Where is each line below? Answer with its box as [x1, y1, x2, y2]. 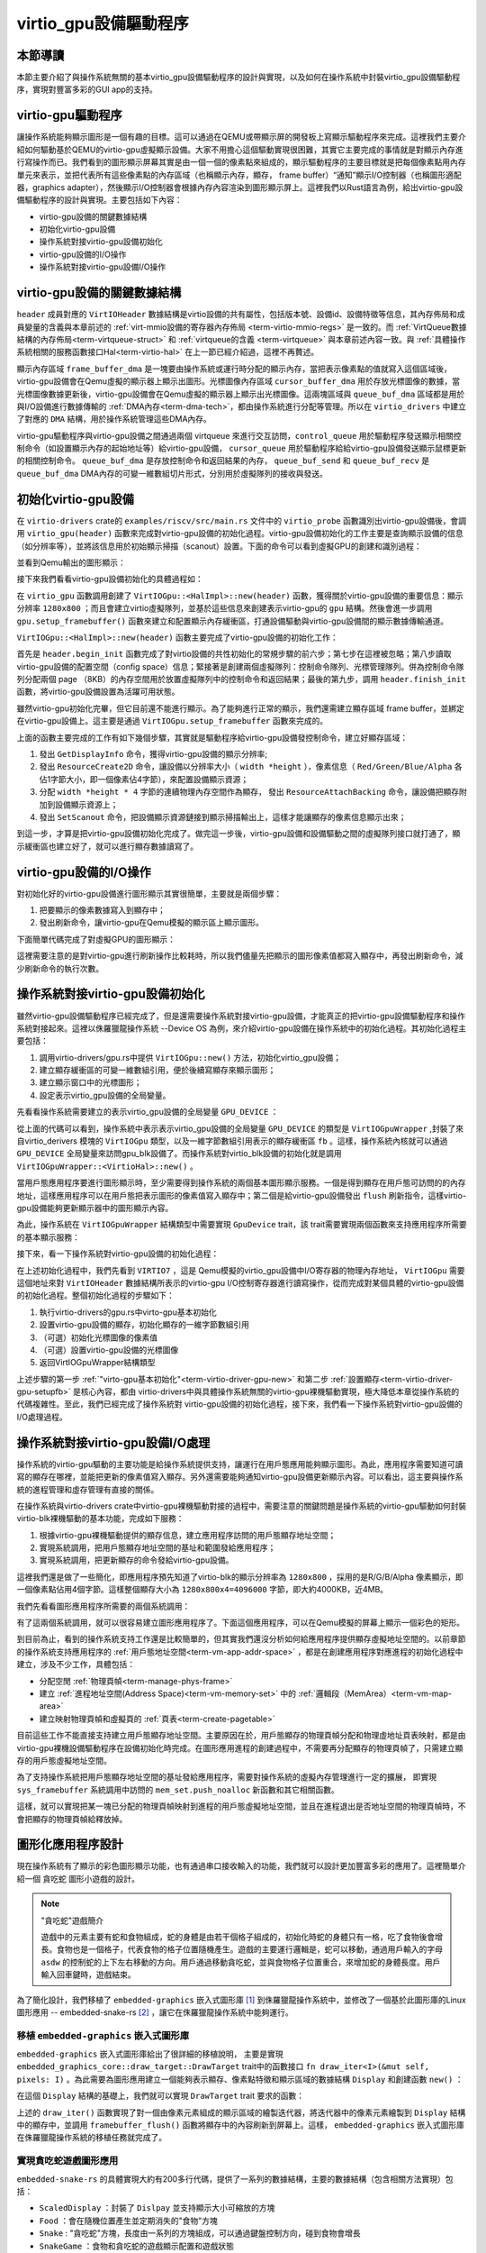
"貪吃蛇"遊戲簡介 [40, 1915, 104, 1926]
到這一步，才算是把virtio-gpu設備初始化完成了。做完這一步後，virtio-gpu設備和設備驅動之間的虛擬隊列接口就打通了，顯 [16, 828, 461, 839]
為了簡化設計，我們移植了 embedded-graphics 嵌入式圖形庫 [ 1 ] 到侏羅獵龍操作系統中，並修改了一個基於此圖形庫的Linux [16, 1994, 467, 2005]
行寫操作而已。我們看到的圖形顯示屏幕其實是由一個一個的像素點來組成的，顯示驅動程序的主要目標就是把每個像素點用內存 [16, 157, 466, 168]
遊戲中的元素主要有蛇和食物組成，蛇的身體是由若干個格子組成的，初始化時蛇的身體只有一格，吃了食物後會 [40, 1931, 436, 1942]
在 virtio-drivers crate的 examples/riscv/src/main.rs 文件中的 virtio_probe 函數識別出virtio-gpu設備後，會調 [16, 515, 467, 526]
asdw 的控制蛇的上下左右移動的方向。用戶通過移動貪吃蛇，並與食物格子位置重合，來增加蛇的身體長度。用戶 [40, 1957, 441, 1967]
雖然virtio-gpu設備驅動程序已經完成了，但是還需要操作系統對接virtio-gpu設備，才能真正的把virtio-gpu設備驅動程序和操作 [16, 1010, 465, 1021]
